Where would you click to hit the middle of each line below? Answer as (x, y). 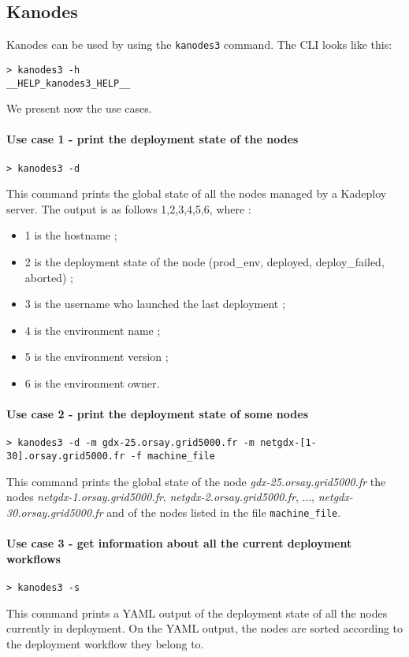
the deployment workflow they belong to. (105, 643)
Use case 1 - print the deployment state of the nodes (152, 139)
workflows (33, 558)
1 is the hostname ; (71, 235)
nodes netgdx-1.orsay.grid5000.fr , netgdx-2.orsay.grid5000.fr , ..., (161, 497)
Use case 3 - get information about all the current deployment (179, 543)
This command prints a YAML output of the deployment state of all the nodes (197, 612)
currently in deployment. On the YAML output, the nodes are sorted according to (205, 628)
